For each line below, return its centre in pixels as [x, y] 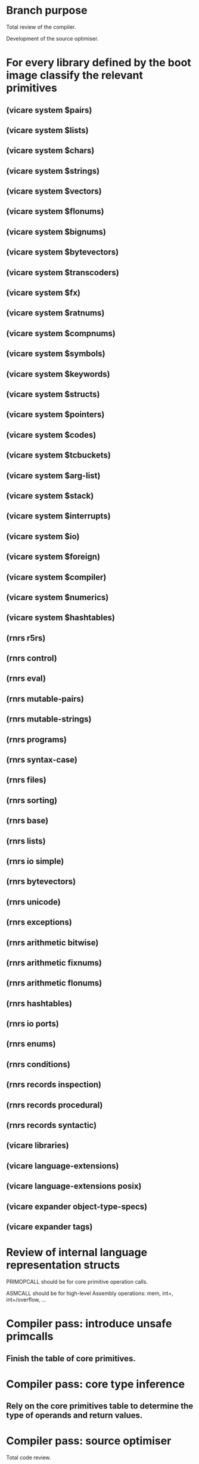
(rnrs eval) [26, 679]
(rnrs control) [32, 659]
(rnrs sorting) [32, 800]
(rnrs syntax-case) [42, 760]
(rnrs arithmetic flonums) [54, 983]
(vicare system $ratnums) [55, 313]
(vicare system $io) [43, 536]
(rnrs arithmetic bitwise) [52, 942]
